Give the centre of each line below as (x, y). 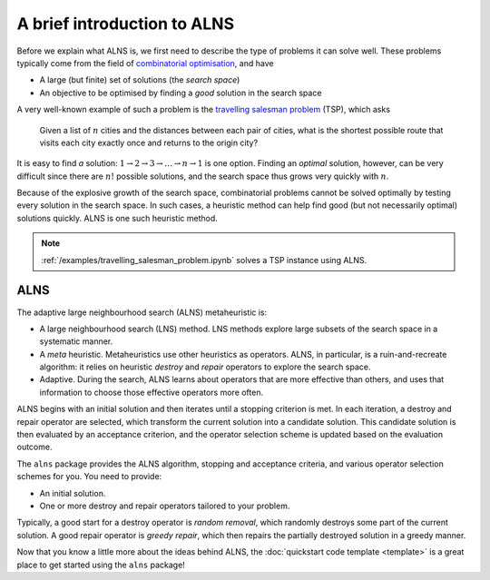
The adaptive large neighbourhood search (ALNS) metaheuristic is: (142, 312)
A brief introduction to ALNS (126, 24)
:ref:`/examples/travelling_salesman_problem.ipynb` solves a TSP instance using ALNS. (204, 260)
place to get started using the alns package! (101, 565)
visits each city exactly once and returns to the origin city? (149, 143)
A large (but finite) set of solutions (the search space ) (140, 80)
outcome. (34, 447)
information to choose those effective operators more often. (151, 392)
